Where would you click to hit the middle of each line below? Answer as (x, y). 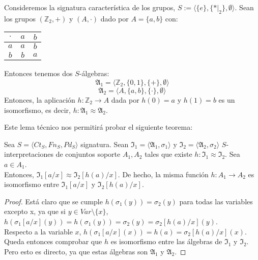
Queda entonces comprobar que (53, 241)
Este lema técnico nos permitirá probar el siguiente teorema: (98, 127)
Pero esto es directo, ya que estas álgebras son (76, 251)
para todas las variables (216, 201)
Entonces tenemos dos (38, 73)
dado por (114, 18)
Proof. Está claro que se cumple (53, 201)
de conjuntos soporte (88, 154)
